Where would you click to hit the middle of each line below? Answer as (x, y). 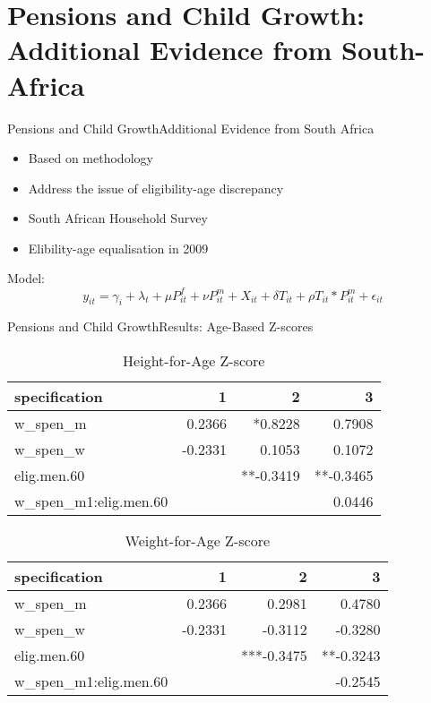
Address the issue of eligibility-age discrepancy (156, 188)
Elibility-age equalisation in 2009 (118, 248)
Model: (26, 278)
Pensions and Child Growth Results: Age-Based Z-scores (160, 326)
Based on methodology (91, 158)
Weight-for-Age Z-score (198, 540)
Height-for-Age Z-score (194, 360)
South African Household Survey (118, 218)
